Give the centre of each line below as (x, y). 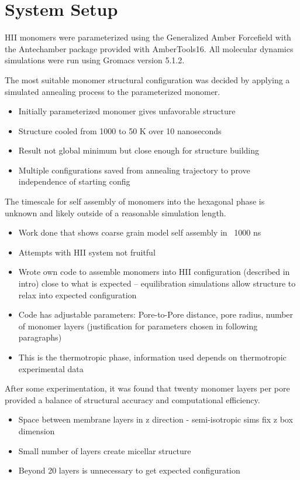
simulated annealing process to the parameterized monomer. (113, 91)
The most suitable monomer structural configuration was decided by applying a (147, 79)
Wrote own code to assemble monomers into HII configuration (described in (154, 272)
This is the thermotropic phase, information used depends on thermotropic (152, 357)
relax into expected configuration (77, 295)
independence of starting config (74, 181)
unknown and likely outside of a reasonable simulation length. (115, 212)
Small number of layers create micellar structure (105, 450)
